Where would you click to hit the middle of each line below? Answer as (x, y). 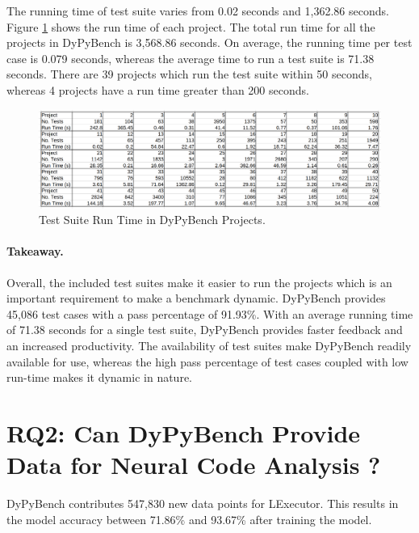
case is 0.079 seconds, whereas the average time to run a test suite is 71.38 (191, 58)
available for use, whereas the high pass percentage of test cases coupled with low (207, 361)
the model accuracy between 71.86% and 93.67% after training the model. (189, 519)
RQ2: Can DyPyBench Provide (184, 433)
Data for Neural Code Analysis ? (194, 465)
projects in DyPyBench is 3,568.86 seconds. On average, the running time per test (209, 42)
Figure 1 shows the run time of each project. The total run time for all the (191, 26)
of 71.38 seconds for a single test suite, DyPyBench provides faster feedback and (205, 330)
